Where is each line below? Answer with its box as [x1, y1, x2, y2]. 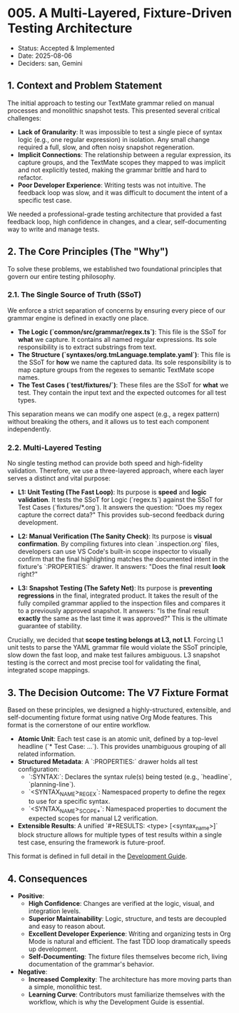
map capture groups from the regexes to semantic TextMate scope [17, 366, 215, 374]
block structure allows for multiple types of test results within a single [17, 830, 223, 840]
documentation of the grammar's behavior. [28, 960, 155, 969]
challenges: [7, 114, 41, 122]
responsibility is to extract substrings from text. [17, 343, 157, 351]
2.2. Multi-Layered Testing [7, 443, 102, 453]
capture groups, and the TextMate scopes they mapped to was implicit [17, 158, 226, 166]
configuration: [17, 765, 59, 773]
